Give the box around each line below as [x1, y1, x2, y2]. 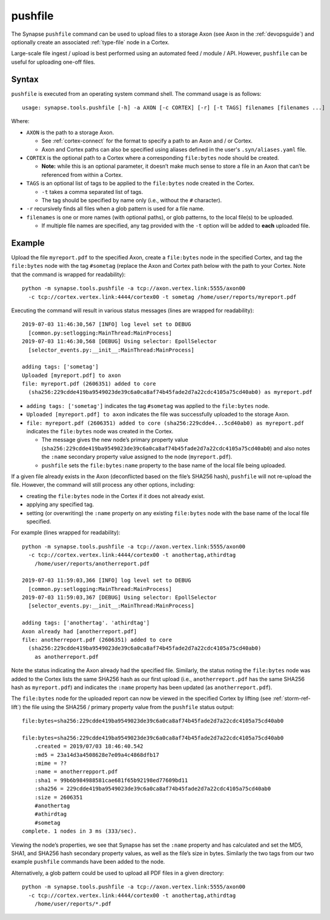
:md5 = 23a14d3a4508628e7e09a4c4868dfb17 [34, 752, 160, 758]
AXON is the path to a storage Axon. [26, 128, 114, 136]
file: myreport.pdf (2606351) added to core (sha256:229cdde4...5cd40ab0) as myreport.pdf [26, 419, 305, 427]
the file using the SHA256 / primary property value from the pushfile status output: [22, 703, 234, 710]
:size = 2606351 [34, 794, 83, 801]
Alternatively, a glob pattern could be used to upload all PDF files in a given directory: [11, 869, 224, 876]
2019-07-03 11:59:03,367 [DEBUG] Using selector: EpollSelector [22, 594, 217, 601]
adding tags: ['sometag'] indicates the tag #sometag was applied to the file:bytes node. [26, 402, 269, 409]
